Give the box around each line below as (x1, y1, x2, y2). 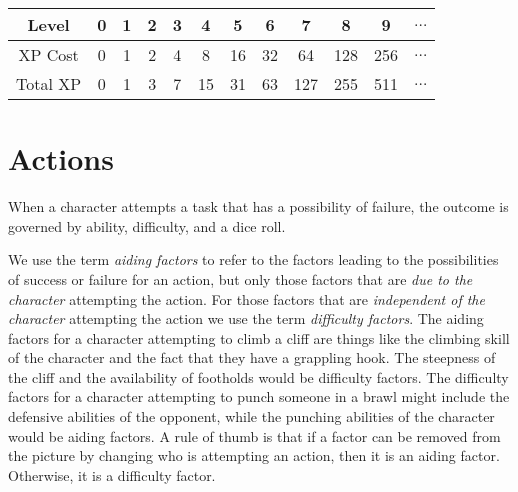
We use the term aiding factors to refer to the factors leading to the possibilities (8, 249, 499, 270)
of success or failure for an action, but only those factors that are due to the (8, 268, 473, 289)
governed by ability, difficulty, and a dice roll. (8, 215, 286, 236)
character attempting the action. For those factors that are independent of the (8, 288, 485, 309)
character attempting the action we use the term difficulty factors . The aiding (8, 308, 484, 329)
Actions (8, 138, 114, 179)
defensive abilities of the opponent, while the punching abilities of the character (8, 406, 495, 427)
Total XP (16, 72, 82, 95)
